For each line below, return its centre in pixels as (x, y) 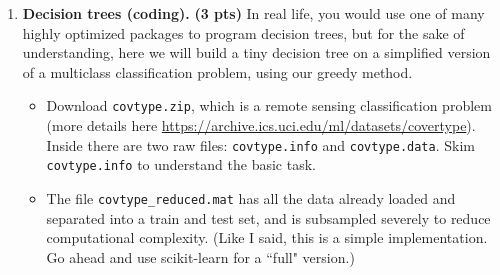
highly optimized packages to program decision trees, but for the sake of (243, 32)
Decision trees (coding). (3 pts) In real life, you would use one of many (253, 13)
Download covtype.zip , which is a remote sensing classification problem (269, 105)
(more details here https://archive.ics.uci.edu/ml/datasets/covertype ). (261, 125)
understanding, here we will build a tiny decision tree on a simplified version (256, 52)
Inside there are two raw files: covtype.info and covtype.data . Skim (260, 144)
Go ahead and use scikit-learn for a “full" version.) (200, 256)
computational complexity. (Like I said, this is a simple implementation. (267, 237)
